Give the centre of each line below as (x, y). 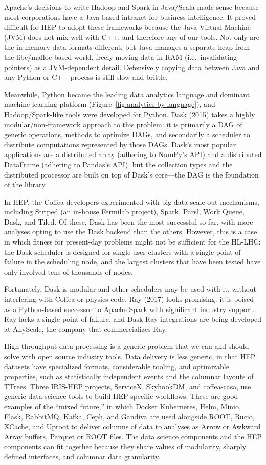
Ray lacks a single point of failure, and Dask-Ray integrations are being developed (133, 319)
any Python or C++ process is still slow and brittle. (86, 77)
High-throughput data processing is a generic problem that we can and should (127, 346)
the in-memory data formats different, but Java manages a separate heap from (127, 47)
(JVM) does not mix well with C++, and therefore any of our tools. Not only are (132, 37)
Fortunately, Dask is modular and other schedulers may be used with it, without (130, 289)
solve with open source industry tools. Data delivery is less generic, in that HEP (130, 356)
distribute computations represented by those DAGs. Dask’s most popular (120, 144)
